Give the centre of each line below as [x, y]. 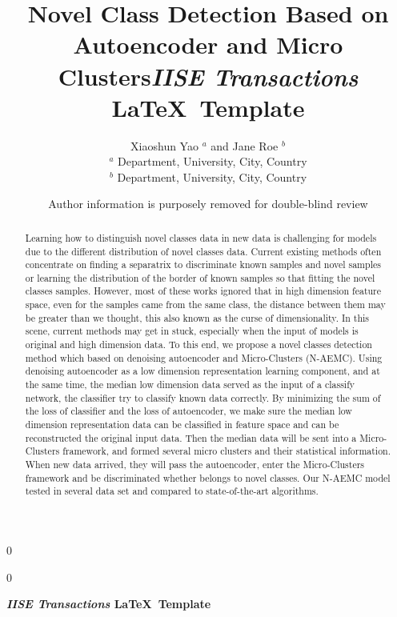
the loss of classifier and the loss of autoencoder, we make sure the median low [188, 411]
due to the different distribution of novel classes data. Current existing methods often [203, 251]
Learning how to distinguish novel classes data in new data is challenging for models [201, 237]
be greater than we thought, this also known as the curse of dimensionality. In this [197, 317]
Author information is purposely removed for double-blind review [208, 204]
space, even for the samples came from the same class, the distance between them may [205, 304]
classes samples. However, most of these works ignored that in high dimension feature [203, 291]
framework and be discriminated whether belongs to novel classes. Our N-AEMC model [208, 477]
